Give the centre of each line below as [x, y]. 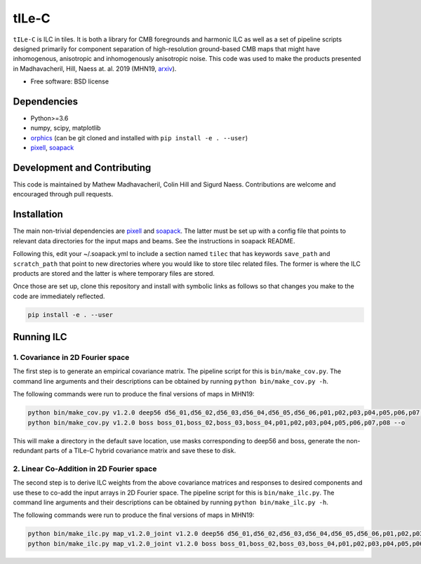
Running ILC [40, 337]
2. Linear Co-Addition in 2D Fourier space [85, 469]
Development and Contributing [82, 168]
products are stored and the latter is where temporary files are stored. [114, 273]
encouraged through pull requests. [63, 194]
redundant [28, 450]
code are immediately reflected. [59, 296]
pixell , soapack [52, 148]
